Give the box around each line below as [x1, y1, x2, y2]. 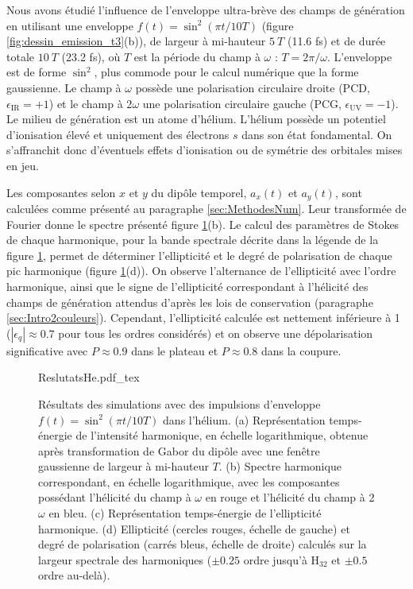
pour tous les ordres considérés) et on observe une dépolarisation [58, 324, 373, 341]
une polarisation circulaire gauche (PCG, [142, 95, 342, 111]
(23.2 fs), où [61, 48, 121, 64]
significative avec [6, 342, 88, 358]
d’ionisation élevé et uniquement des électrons [6, 126, 230, 142]
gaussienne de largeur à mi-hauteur [38, 458, 209, 475]
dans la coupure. [261, 342, 342, 358]
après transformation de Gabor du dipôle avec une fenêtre [38, 442, 320, 459]
